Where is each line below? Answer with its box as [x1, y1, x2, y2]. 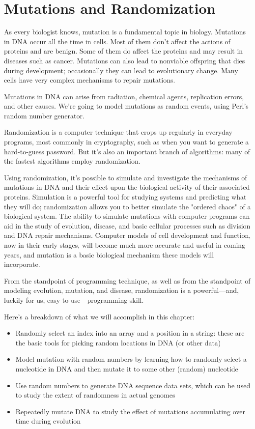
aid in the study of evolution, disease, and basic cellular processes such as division [4, 220, 251, 230]
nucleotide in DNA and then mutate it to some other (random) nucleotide [15, 363, 238, 373]
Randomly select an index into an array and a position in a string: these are [15, 328, 245, 338]
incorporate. [4, 259, 40, 269]
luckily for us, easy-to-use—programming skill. [4, 294, 144, 305]
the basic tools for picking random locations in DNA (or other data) [15, 337, 221, 347]
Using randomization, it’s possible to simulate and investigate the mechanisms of [4, 172, 247, 182]
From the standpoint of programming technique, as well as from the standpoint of [4, 275, 251, 286]
